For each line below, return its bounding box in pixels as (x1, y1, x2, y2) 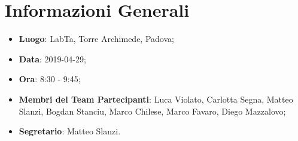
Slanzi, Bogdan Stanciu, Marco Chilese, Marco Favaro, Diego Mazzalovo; (19, 104, 286, 117)
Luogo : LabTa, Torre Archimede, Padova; (19, 32, 174, 45)
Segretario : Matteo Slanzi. (19, 125, 121, 137)
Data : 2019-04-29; (19, 52, 86, 65)
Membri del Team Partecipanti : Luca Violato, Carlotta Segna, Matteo (19, 92, 293, 105)
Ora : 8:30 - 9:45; (19, 73, 81, 85)
